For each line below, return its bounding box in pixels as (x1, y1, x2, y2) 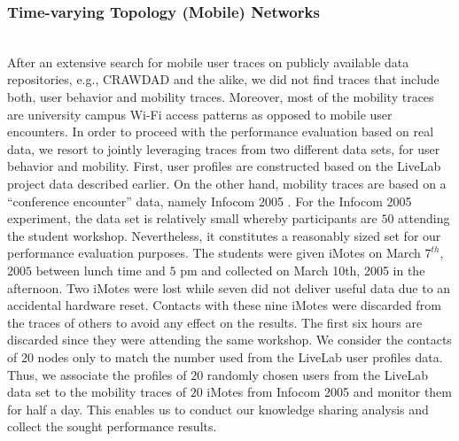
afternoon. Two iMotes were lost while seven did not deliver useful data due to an (7, 278, 451, 297)
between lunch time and (35, 260, 166, 279)
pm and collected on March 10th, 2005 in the (180, 260, 425, 279)
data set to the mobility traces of (7, 383, 187, 401)
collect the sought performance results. (7, 417, 217, 436)
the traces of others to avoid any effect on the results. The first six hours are (7, 313, 423, 331)
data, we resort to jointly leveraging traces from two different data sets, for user (7, 139, 440, 158)
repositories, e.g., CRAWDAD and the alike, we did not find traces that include (7, 70, 440, 89)
